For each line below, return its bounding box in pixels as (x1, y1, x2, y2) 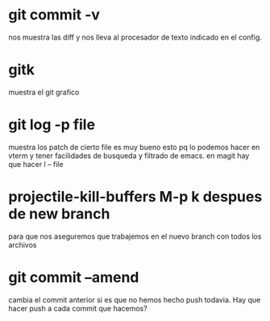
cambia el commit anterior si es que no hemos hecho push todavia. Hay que (8, 294, 261, 304)
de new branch (8, 205, 110, 223)
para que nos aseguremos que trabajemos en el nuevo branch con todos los (8, 231, 262, 241)
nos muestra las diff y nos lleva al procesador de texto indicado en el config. (8, 32, 262, 42)
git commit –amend (8, 268, 139, 286)
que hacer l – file (8, 159, 64, 169)
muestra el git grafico (8, 87, 80, 97)
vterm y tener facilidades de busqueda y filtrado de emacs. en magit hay (8, 151, 250, 160)
